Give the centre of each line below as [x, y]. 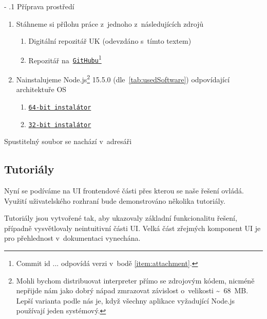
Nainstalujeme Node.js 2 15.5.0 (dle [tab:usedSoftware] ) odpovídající [123, 78]
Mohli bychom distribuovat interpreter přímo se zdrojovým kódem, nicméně [135, 280]
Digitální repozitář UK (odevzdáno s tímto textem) [110, 41]
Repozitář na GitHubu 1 [65, 59]
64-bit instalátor [60, 107]
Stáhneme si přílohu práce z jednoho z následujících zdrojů [110, 23]
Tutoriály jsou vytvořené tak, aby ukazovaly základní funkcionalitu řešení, [121, 218]
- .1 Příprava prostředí [39, 6]
